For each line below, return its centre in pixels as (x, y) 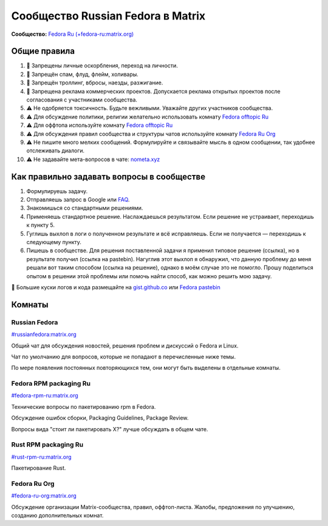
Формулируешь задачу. (57, 191)
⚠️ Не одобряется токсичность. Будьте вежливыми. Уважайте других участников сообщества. (150, 108)
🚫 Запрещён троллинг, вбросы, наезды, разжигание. (95, 83)
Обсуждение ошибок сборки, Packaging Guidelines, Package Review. (100, 418)
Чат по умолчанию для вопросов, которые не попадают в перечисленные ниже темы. (124, 357)
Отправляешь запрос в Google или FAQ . (78, 200)
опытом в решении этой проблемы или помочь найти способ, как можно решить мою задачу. (149, 276)
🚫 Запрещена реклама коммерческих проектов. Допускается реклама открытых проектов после (153, 91)
